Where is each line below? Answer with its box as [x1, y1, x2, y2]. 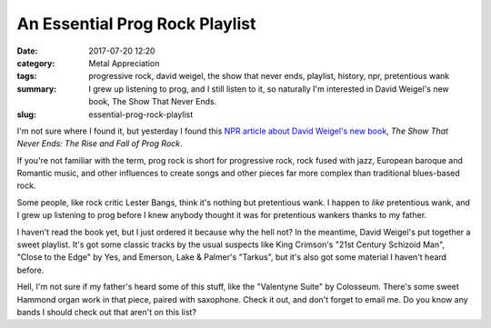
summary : [16, 83, 57, 94]
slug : [16, 109, 36, 120]
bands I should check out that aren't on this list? [16, 306, 197, 317]
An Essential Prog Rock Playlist [16, 14, 256, 34]
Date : [16, 45, 38, 56]
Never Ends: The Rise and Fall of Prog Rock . [16, 138, 183, 149]
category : [16, 57, 55, 68]
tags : [16, 71, 37, 82]
